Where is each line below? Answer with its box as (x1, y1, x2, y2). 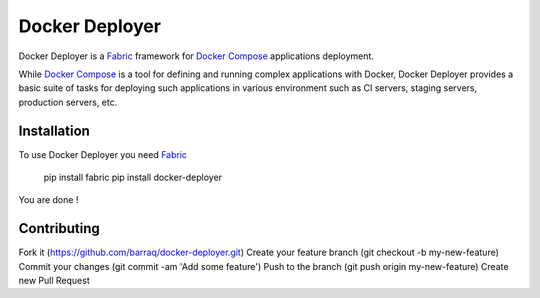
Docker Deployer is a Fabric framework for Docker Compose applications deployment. (18, 50, 375, 62)
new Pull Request (18, 275, 90, 287)
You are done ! (18, 194, 79, 206)
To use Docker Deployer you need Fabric (18, 148, 188, 160)
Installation (18, 122, 90, 139)
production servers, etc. (18, 96, 118, 108)
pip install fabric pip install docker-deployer (43, 171, 223, 184)
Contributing (18, 220, 100, 237)
